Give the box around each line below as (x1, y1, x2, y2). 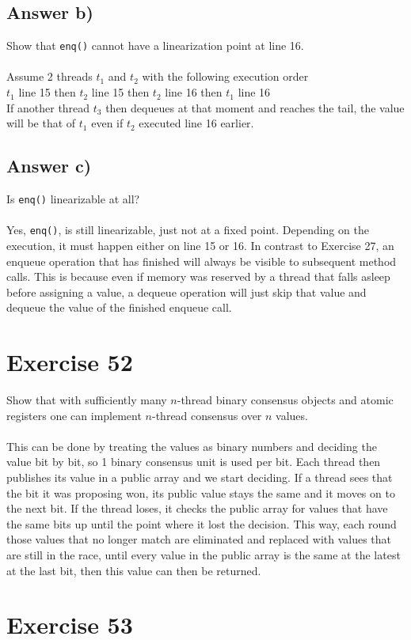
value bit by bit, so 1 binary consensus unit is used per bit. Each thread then (6, 453, 381, 470)
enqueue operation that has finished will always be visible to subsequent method (6, 252, 397, 269)
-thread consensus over (152, 407, 262, 423)
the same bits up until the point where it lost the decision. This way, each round (6, 515, 397, 532)
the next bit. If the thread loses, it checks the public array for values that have (6, 500, 388, 517)
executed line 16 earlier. (139, 115, 254, 131)
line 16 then (165, 84, 223, 100)
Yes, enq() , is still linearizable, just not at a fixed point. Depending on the (6, 222, 369, 238)
